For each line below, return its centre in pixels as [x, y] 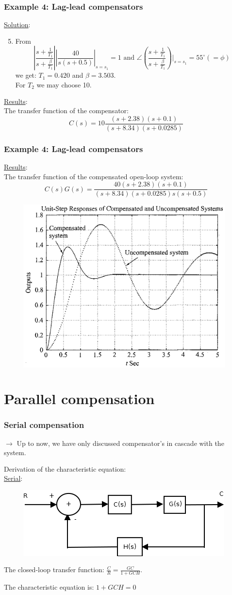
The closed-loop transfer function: [54, 569]
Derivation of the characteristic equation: [65, 468]
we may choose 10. [64, 85]
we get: [26, 75]
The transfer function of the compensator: [66, 110]
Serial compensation [44, 425]
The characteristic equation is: [49, 587]
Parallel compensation [79, 399]
